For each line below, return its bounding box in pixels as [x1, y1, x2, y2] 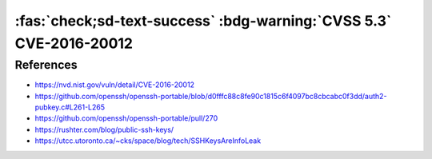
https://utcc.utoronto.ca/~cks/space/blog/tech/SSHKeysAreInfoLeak [34, 136, 262, 145]
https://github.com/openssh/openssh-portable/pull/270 [34, 113, 218, 123]
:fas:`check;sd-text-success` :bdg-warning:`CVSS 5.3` [14, 12, 392, 30]
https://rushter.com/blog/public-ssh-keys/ [34, 125, 174, 134]
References [14, 58, 78, 72]
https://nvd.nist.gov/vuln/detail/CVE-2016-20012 [34, 80, 195, 89]
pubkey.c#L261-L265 [34, 102, 106, 112]
